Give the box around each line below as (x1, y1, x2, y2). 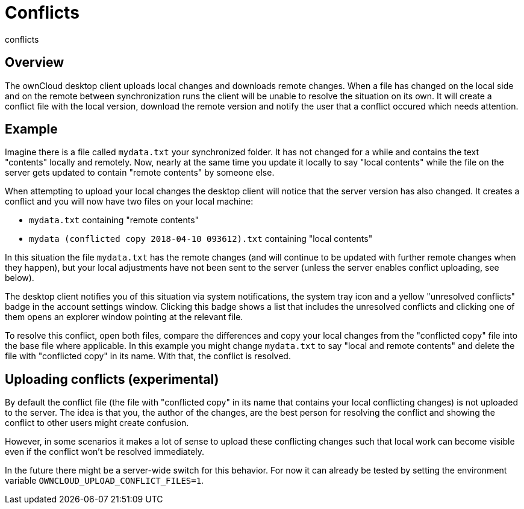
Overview (5, 55, 64, 70)
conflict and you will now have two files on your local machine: (5, 196, 254, 207)
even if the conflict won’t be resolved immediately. (5, 446, 205, 457)
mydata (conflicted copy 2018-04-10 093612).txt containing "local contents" (29, 233, 373, 244)
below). (5, 273, 34, 283)
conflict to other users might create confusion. (5, 418, 189, 428)
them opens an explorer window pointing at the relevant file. (5, 312, 243, 322)
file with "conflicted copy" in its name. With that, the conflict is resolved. (5, 351, 291, 362)
